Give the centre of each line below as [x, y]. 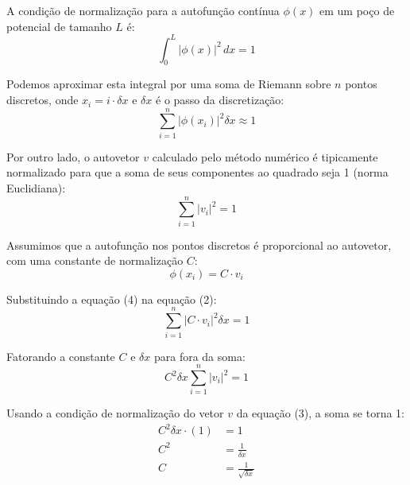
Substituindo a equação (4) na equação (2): [112, 299]
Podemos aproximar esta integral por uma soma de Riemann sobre [169, 84]
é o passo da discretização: [220, 100]
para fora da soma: [199, 356]
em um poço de [357, 10]
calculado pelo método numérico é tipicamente [265, 156]
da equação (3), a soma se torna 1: [320, 413]
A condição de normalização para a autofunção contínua [143, 10]
